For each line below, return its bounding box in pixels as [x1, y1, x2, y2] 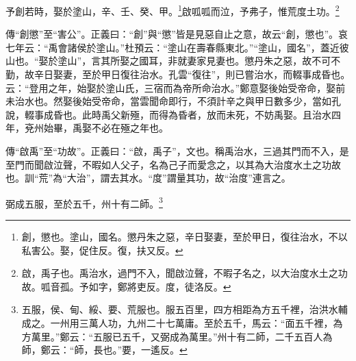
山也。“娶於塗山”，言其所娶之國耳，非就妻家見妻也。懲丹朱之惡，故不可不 [5, 53, 341, 68]
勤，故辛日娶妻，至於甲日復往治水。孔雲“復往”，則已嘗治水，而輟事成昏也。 [5, 67, 351, 82]
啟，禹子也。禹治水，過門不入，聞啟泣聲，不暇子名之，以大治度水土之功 [21, 266, 348, 280]
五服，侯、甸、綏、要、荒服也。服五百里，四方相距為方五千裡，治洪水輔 [21, 302, 348, 316]
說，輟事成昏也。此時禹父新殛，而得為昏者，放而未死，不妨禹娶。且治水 [5, 107, 331, 121]
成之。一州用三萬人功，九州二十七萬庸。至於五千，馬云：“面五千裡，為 [21, 316, 343, 329]
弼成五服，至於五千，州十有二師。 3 [5, 194, 163, 210]
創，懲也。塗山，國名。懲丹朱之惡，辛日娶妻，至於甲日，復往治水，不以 [21, 229, 348, 244]
